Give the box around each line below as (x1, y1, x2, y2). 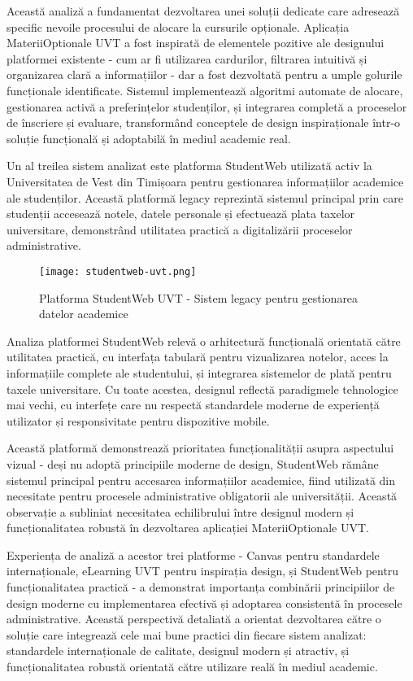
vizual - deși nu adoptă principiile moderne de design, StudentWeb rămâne (7, 455, 379, 472)
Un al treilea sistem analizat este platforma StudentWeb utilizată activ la (7, 157, 372, 174)
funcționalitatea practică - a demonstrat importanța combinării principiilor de (7, 578, 395, 596)
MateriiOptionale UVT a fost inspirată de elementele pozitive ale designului (7, 34, 385, 51)
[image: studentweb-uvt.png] (39, 265, 197, 277)
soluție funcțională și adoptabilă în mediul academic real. (7, 129, 291, 146)
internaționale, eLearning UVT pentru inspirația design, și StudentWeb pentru (7, 562, 399, 579)
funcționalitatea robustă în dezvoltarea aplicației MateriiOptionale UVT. (7, 519, 369, 536)
